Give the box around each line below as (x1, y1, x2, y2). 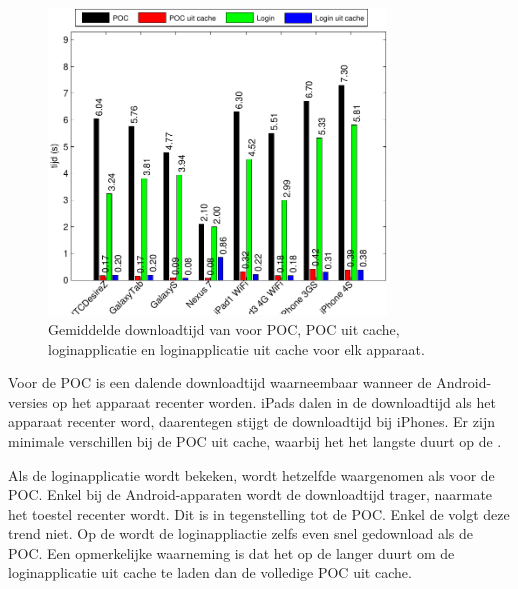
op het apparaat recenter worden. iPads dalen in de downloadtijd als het (52, 391, 496, 412)
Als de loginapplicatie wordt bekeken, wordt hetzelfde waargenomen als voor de (8, 464, 495, 485)
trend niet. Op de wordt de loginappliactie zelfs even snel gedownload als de (8, 523, 474, 544)
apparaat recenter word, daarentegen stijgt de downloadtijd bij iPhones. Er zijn (8, 411, 495, 432)
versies (8, 391, 48, 412)
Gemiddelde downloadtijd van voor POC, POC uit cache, (48, 318, 400, 339)
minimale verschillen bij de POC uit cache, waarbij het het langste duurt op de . (8, 430, 502, 451)
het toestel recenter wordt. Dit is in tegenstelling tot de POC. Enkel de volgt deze (8, 503, 510, 524)
